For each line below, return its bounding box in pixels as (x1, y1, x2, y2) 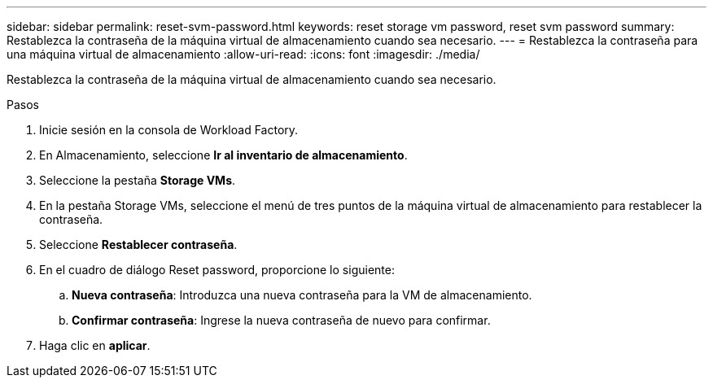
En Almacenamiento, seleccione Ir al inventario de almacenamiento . (39, 148, 408, 162)
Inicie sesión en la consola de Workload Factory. (39, 123, 299, 137)
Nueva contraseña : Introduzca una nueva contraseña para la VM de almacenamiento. (72, 288, 532, 302)
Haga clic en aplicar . (39, 338, 151, 352)
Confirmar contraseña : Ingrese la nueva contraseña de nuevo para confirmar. (72, 313, 491, 327)
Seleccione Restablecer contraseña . (39, 238, 238, 251)
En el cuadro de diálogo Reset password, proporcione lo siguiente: (39, 263, 395, 277)
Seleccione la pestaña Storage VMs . (39, 173, 236, 187)
